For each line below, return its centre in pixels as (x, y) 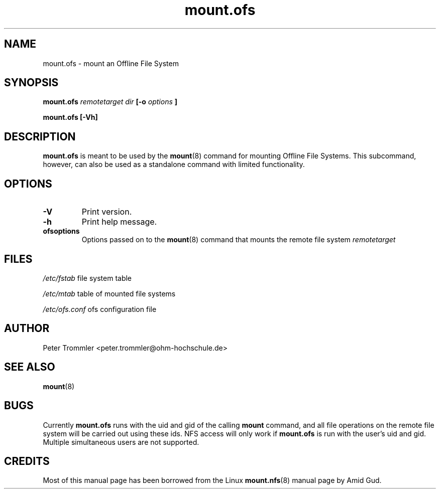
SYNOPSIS (31, 83)
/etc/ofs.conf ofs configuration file (100, 309)
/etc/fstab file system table (87, 278)
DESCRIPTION (40, 136)
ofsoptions (61, 231)
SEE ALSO (30, 367)
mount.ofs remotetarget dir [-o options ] (110, 102)
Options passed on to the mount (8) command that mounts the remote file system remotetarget (239, 240)
